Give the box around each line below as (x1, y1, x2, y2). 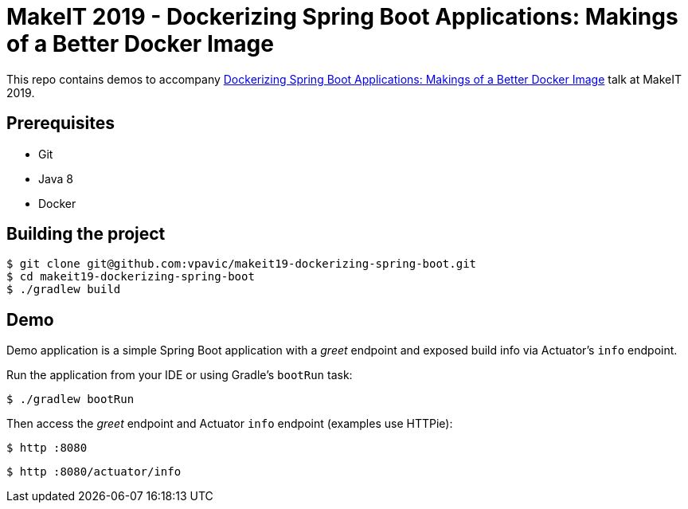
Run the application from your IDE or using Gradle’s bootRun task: (6, 368, 353, 382)
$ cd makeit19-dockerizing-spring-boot (6, 270, 255, 284)
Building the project (6, 224, 166, 245)
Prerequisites (6, 113, 115, 134)
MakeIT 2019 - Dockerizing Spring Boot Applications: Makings (6, 3, 678, 30)
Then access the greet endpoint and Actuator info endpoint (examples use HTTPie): (6, 417, 453, 431)
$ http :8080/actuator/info (6, 465, 182, 479)
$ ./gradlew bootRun (6, 393, 135, 406)
